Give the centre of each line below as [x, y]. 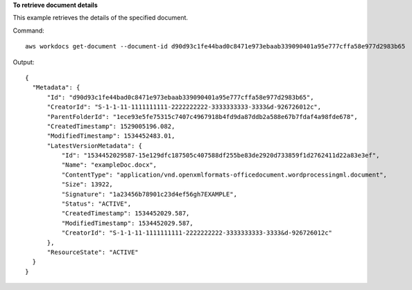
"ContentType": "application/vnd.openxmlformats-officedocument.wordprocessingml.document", [224, 174]
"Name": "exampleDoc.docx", [109, 165]
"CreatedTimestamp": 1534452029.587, [126, 214]
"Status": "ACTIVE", [96, 204]
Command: [28, 30]
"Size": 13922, [87, 184]
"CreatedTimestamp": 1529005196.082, [111, 126]
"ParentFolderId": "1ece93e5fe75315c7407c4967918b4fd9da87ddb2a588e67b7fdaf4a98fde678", [203, 117]
